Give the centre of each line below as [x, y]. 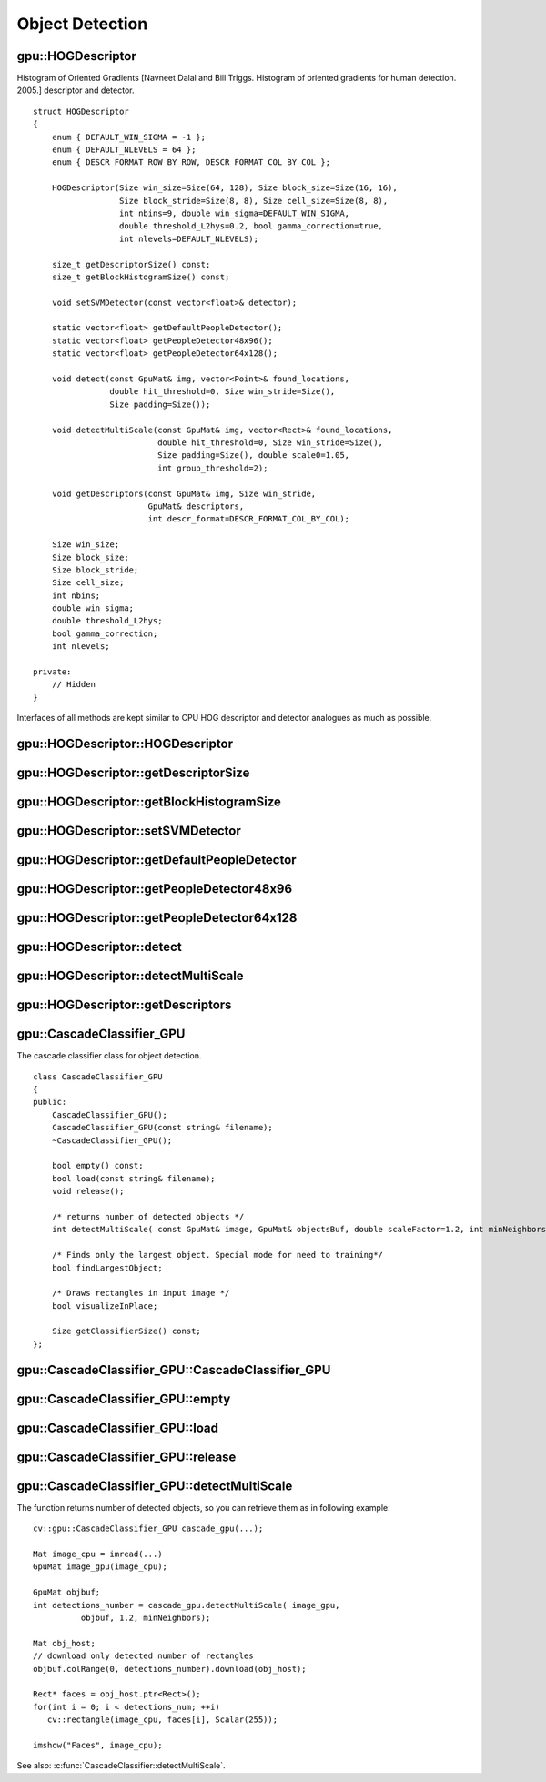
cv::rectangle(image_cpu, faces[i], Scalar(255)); [162, 1720]
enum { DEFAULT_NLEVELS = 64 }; [124, 150]
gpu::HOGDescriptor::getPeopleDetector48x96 [155, 889]
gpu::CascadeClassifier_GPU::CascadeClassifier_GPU [174, 1370]
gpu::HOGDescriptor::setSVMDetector [129, 831]
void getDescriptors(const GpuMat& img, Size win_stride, [184, 493]
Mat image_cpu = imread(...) [98, 1554]
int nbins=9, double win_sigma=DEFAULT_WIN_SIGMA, [234, 213]
